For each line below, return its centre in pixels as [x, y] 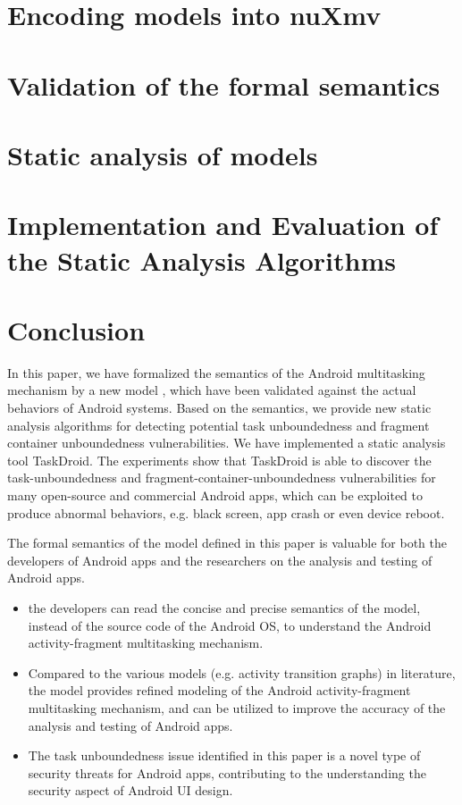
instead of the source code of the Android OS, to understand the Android [230, 625]
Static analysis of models [163, 154]
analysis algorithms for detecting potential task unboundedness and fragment [218, 425]
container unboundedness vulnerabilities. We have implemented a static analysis [227, 443]
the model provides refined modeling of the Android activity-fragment [219, 690]
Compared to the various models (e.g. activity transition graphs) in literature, [242, 672]
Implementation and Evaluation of [223, 225]
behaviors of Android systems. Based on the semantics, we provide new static [219, 407]
